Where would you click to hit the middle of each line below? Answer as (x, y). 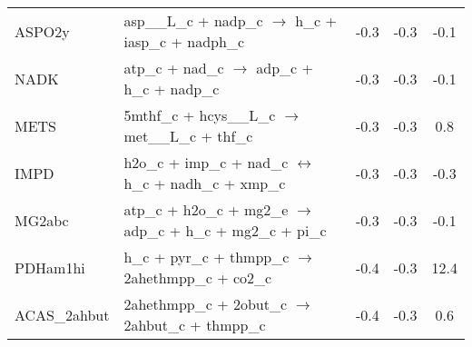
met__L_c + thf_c (188, 136)
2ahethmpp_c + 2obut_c (206, 304)
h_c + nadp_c (172, 89)
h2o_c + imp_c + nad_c (206, 162)
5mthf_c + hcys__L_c (200, 115)
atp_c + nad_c (174, 68)
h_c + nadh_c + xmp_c (205, 183)
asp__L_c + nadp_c (193, 20)
